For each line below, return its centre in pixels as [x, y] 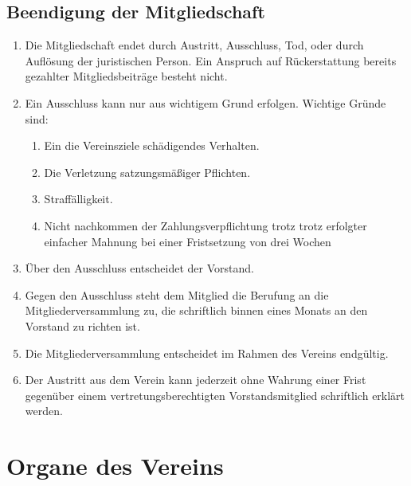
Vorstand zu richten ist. [82, 325]
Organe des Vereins [115, 466]
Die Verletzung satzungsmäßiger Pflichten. [147, 172]
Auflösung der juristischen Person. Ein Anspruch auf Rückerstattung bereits [211, 60]
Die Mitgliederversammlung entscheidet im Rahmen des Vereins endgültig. [207, 353]
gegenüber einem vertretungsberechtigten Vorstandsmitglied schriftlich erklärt [215, 395]
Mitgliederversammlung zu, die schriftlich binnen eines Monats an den [196, 310]
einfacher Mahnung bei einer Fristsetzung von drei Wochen [188, 241]
